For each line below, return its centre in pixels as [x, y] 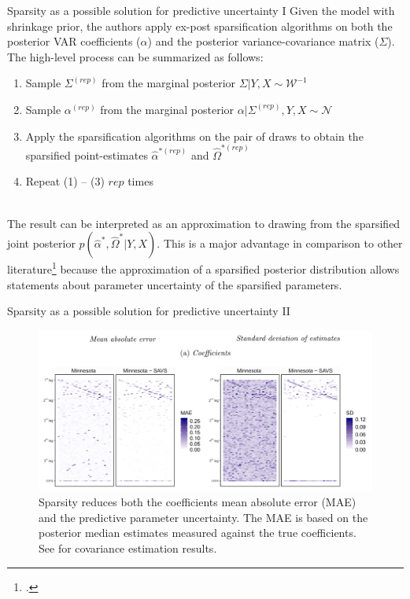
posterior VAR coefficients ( [74, 41]
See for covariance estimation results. [128, 548]
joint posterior [41, 243]
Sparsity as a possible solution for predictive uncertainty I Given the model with [201, 10]
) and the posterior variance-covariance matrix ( [263, 41]
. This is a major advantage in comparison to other [280, 243]
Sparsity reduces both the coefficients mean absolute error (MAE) [198, 502]
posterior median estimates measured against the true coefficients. [198, 533]
